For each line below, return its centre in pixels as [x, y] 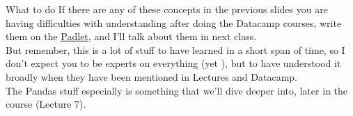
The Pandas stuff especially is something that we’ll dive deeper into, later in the [177, 90]
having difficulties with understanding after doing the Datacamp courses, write [174, 22]
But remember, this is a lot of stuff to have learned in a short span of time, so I [175, 49]
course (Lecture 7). [46, 104]
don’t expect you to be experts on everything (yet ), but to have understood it [173, 63]
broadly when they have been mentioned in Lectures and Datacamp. [151, 76]
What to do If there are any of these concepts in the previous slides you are [167, 9]
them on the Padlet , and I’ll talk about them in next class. [131, 36]
